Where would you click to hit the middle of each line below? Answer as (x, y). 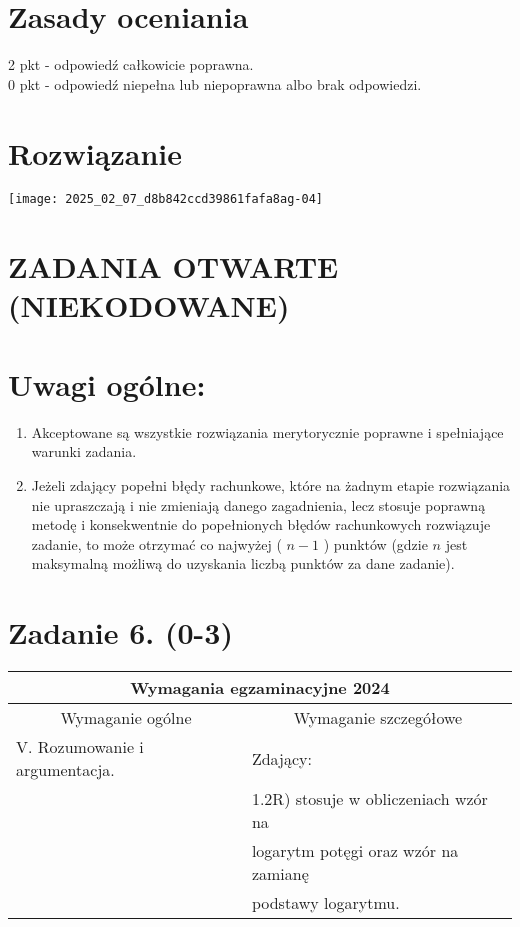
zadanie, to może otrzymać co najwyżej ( (156, 543)
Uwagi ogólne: (107, 383)
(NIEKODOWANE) (149, 305)
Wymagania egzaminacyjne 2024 (260, 688)
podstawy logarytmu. (325, 903)
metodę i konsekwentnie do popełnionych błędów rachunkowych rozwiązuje (261, 524)
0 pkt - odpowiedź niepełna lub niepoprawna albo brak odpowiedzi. (215, 83)
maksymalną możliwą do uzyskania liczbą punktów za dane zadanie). (243, 563)
